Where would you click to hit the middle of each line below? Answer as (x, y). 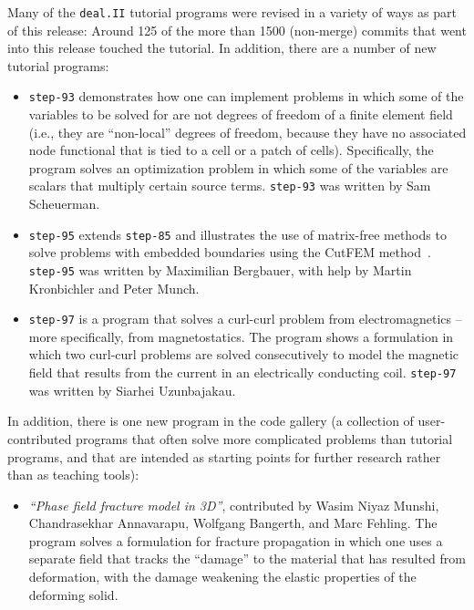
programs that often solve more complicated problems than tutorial (264, 438)
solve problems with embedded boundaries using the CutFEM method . (230, 252)
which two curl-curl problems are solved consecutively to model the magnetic (244, 354)
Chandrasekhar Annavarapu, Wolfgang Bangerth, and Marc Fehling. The (233, 523)
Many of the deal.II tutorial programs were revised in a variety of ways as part (232, 12)
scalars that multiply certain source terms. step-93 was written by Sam (230, 186)
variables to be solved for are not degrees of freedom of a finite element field (241, 114)
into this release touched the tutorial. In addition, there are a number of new (222, 48)
